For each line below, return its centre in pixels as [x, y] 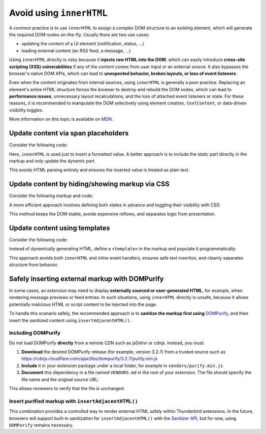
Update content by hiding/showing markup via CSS [89, 184]
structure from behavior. [34, 265]
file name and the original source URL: [60, 379]
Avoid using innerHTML [58, 13]
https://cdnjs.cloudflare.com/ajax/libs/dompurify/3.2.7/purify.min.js [89, 359]
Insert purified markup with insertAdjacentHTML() [73, 401]
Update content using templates [60, 228]
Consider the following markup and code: [51, 196]
